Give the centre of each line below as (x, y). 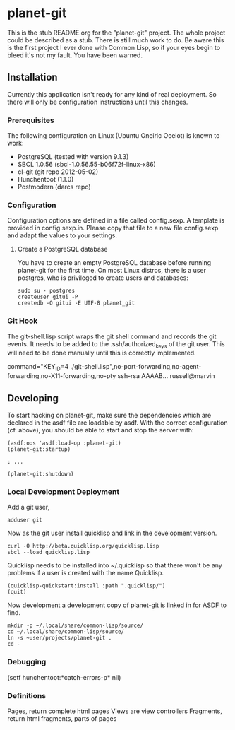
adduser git (25, 520)
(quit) (17, 592)
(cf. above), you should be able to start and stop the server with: (101, 430)
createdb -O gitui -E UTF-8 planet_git (76, 303)
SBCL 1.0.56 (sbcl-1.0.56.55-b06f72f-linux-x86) (87, 165)
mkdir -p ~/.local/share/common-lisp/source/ (75, 626)
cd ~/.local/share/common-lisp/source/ (66, 632)
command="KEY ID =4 (38, 367)
